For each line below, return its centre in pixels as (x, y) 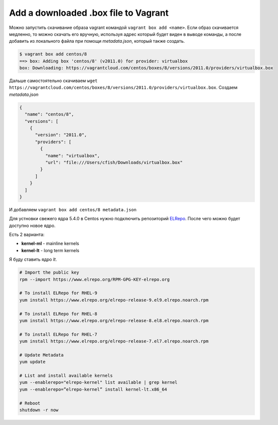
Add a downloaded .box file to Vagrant (89, 13)
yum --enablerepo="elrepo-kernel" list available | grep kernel (98, 382)
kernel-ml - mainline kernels (50, 244)
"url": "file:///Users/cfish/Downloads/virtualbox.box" (114, 162)
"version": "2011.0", (61, 135)
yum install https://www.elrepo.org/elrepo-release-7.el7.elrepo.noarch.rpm (114, 341)
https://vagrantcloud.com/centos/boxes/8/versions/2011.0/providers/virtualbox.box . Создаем (123, 87)
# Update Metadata (42, 355)
